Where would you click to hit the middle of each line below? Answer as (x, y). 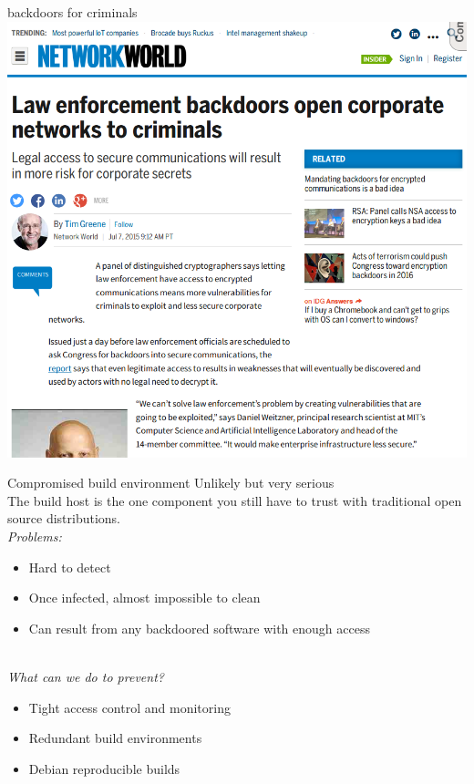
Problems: (35, 536)
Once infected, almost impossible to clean (144, 598)
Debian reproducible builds (104, 768)
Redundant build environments (115, 738)
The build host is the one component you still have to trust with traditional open (235, 500)
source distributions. (64, 518)
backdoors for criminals (72, 12)
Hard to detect (70, 567)
